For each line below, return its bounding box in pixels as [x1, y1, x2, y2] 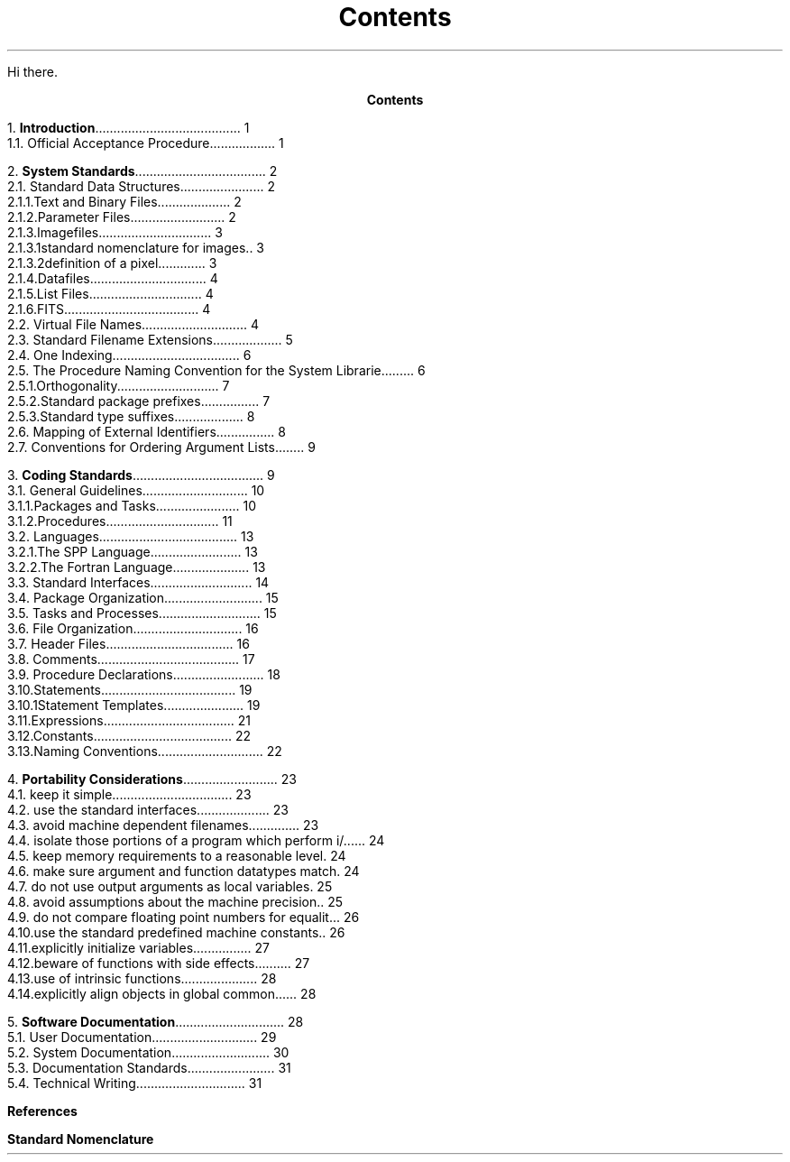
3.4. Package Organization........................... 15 [7, 589, 279, 605]
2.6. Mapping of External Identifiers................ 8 [7, 423, 286, 439]
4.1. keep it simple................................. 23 [7, 786, 252, 802]
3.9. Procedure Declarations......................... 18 [7, 666, 280, 682]
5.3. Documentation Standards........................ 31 [7, 1059, 291, 1075]
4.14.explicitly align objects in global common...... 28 [7, 985, 317, 1001]
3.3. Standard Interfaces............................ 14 [7, 574, 270, 590]
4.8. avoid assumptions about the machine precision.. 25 [7, 893, 344, 909]
